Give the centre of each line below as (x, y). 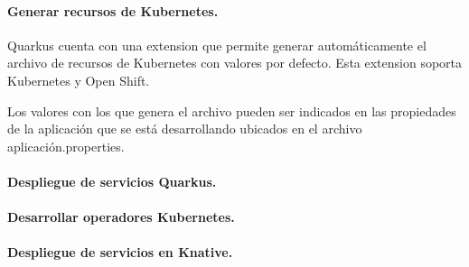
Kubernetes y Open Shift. (79, 80)
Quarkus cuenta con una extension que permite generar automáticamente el (217, 45)
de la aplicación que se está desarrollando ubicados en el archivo (185, 129)
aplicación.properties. (66, 146)
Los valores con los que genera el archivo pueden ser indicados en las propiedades (232, 110)
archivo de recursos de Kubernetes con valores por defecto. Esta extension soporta (235, 63)
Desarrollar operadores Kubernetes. (121, 217)
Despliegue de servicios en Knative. (120, 252)
